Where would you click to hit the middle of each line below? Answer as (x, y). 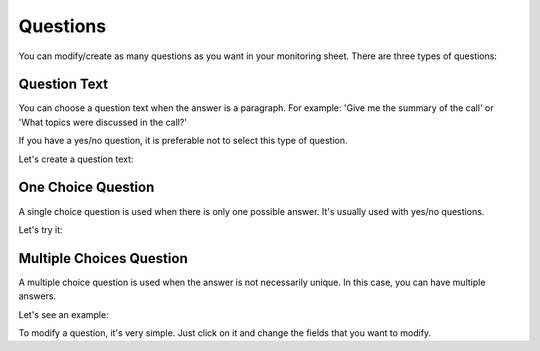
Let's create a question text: (76, 159)
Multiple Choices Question (103, 258)
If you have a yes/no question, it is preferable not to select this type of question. (183, 141)
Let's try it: (41, 229)
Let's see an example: (63, 314)
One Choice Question (86, 187)
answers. (37, 296)
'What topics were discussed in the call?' (103, 122)
